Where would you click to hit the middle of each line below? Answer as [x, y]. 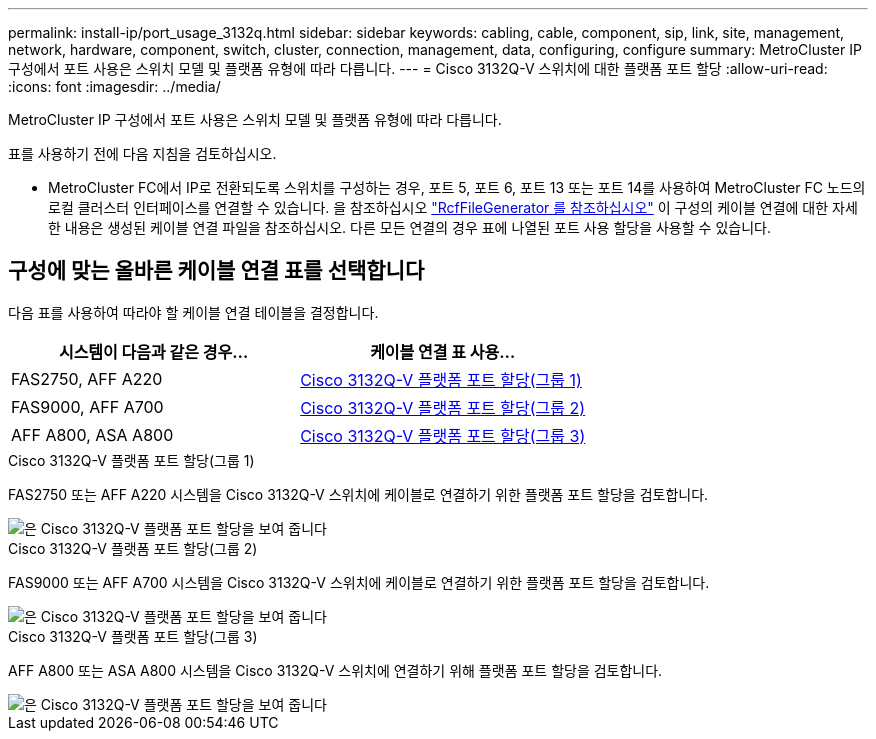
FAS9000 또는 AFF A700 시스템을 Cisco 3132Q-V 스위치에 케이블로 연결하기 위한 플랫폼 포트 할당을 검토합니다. [359, 582]
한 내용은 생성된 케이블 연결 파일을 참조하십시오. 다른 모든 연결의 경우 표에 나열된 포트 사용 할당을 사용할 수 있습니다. [409, 227]
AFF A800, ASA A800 [92, 434]
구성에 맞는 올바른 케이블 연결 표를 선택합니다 [216, 271]
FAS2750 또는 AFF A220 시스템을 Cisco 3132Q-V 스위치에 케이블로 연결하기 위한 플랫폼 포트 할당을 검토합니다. [358, 494]
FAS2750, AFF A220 [87, 378]
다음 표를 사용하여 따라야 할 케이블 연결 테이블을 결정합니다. [193, 312]
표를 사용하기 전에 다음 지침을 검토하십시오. [142, 153]
